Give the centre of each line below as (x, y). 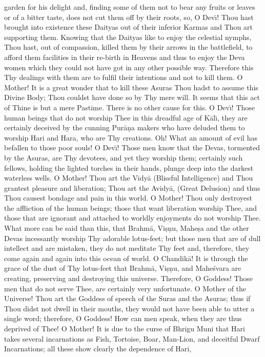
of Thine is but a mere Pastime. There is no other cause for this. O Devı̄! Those (130, 107)
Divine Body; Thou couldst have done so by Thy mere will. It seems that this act (132, 97)
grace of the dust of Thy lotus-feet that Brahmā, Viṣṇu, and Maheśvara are (123, 268)
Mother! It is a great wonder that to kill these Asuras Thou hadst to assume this (131, 87)
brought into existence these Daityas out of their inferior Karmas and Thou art (128, 27)
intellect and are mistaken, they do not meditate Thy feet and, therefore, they (127, 248)
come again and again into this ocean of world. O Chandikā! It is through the (126, 258)
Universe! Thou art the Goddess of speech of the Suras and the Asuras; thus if (127, 298)
